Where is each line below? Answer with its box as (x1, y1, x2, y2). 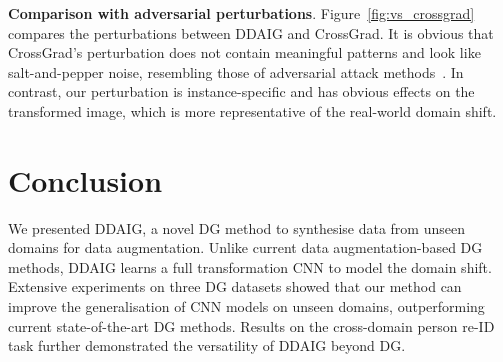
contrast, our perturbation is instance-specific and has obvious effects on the (8, 81, 475, 102)
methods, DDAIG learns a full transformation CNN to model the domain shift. (8, 256, 492, 277)
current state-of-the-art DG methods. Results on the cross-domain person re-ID (8, 315, 495, 336)
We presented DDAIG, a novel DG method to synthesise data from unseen (8, 217, 465, 238)
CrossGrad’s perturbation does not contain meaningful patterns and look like (8, 42, 481, 63)
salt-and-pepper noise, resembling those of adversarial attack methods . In (8, 61, 464, 82)
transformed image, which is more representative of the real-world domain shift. (8, 100, 497, 121)
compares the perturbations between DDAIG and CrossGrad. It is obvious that (8, 22, 494, 43)
